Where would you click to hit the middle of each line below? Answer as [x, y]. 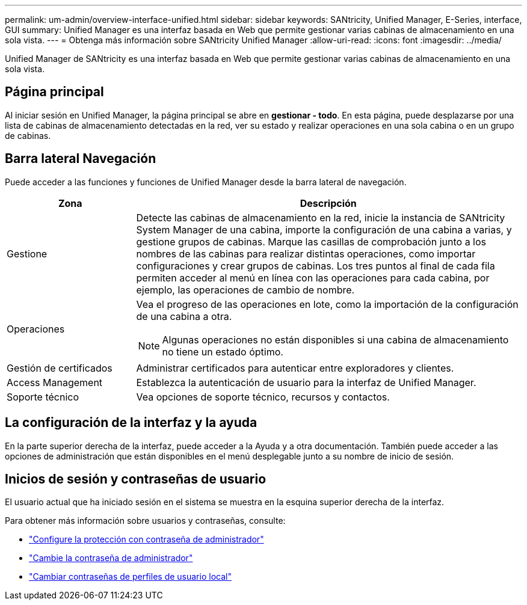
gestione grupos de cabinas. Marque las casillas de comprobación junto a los [311, 241]
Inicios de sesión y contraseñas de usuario [136, 479]
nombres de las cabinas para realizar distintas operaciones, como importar [306, 253]
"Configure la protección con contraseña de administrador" [146, 539]
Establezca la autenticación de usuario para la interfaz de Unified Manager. [306, 382]
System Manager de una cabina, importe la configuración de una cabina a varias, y [324, 229]
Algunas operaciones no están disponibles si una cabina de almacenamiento [335, 339]
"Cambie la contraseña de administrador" [111, 558]
